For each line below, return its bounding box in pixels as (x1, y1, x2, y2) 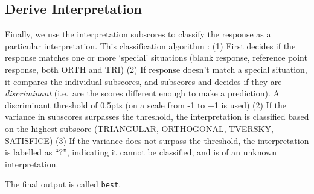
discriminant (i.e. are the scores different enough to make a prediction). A (5, 87, 280, 99)
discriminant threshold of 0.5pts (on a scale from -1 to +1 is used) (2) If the (5, 98, 287, 111)
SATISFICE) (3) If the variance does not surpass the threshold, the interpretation (5, 134, 309, 146)
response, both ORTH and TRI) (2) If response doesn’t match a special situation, (5, 63, 307, 75)
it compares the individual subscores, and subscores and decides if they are (5, 75, 282, 87)
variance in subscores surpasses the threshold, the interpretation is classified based (5, 110, 309, 123)
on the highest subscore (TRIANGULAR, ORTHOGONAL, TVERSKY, (5, 122, 274, 134)
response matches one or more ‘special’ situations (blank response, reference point (5, 51, 307, 64)
